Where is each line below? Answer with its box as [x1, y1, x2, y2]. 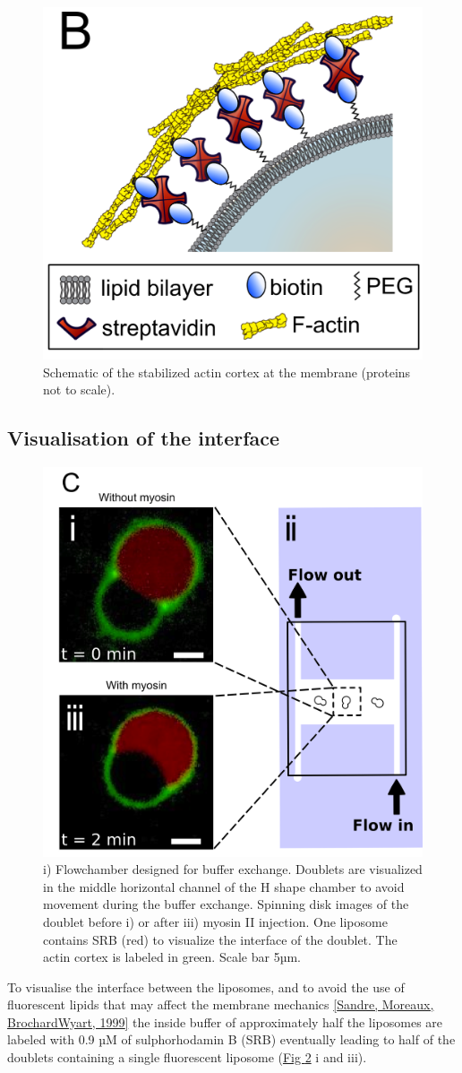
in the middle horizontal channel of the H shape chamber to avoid [43, 877, 405, 896]
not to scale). [43, 380, 115, 399]
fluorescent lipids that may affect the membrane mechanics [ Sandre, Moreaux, [7, 995, 434, 1014]
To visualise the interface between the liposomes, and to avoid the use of [7, 977, 405, 996]
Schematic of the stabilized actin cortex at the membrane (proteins [43, 362, 411, 381]
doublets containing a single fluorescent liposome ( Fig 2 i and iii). [7, 1048, 367, 1067]
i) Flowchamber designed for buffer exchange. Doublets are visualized [43, 860, 423, 878]
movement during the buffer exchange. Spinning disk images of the [43, 895, 409, 913]
